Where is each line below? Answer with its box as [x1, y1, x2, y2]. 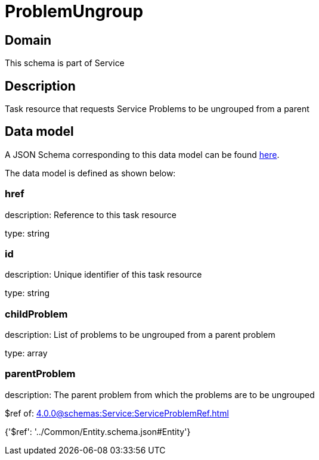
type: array [5, 348, 48, 359]
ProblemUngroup [5, 1, 144, 21]
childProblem [5, 307, 68, 320]
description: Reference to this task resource [5, 209, 176, 220]
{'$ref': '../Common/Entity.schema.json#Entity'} [5, 426, 191, 437]
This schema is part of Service [5, 58, 125, 69]
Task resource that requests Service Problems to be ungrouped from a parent [5, 104, 309, 114]
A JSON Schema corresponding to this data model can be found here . [5, 149, 280, 160]
